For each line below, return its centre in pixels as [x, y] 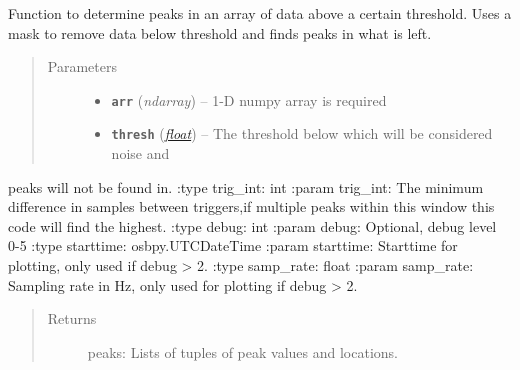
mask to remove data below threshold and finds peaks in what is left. [220, 32]
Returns [72, 318]
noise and [140, 153]
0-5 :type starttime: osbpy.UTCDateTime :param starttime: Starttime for [233, 245]
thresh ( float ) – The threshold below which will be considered [302, 133]
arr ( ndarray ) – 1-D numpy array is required [249, 99]
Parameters [82, 66]
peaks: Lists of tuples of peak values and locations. [243, 351]
